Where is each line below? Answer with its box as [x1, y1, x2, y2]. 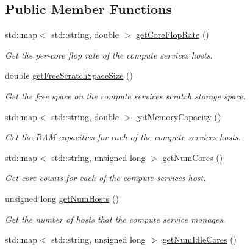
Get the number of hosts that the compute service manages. [5, 212, 226, 225]
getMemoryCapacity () [135, 110, 221, 123]
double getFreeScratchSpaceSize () [5, 69, 133, 82]
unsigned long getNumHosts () [5, 191, 119, 204]
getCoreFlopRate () [135, 28, 209, 41]
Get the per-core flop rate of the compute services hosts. [5, 48, 213, 61]
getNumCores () [162, 151, 223, 163]
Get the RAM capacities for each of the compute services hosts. [5, 130, 241, 143]
